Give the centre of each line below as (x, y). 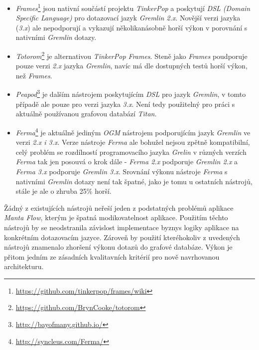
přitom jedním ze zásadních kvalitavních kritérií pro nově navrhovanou (112, 256)
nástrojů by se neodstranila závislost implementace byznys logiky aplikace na (122, 227)
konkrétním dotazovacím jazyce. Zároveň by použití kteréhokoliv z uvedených (122, 237)
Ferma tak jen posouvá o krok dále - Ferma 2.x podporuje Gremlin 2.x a (127, 162)
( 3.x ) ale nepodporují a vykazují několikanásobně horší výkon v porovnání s (131, 27)
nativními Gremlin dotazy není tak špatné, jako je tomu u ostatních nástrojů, (134, 181)
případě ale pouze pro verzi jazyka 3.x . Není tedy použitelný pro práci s (125, 104)
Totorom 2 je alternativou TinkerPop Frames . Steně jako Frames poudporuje (131, 55)
